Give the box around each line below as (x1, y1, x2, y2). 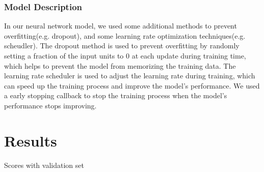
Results (4, 130, 57, 151)
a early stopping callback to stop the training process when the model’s (4, 90, 227, 101)
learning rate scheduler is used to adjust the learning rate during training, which (4, 70, 255, 81)
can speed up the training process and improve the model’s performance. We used (4, 80, 260, 91)
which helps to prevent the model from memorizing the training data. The (4, 60, 236, 71)
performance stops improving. (4, 100, 97, 110)
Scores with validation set (4, 159, 84, 170)
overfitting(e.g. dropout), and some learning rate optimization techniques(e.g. (4, 30, 246, 41)
